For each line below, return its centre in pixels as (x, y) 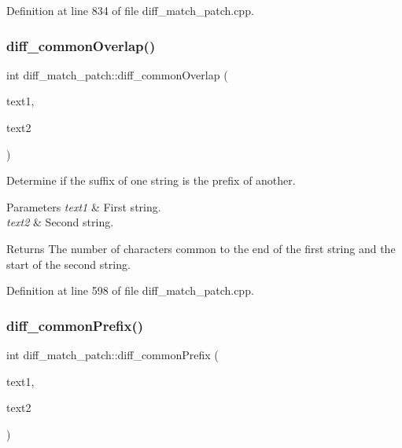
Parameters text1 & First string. (84, 206)
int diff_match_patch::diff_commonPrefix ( (112, 354)
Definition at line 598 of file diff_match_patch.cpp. (130, 290)
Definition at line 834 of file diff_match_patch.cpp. (130, 10)
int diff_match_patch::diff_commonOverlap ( (117, 74)
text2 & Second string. (60, 222)
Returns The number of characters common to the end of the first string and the (201, 248)
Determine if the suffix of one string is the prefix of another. (151, 180)
